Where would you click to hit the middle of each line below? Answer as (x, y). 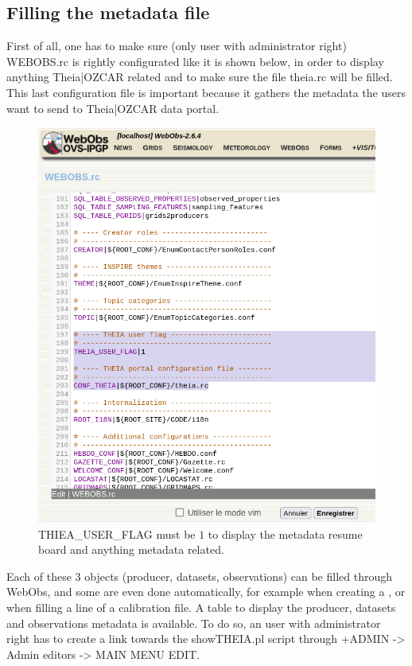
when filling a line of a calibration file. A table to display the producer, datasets (201, 608)
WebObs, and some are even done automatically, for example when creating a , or (206, 592)
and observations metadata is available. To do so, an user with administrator (194, 623)
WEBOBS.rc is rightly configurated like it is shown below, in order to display (195, 61)
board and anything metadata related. (131, 549)
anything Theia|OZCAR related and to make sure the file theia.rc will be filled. (200, 77)
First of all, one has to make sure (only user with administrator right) (177, 46)
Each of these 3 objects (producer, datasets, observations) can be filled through (199, 576)
